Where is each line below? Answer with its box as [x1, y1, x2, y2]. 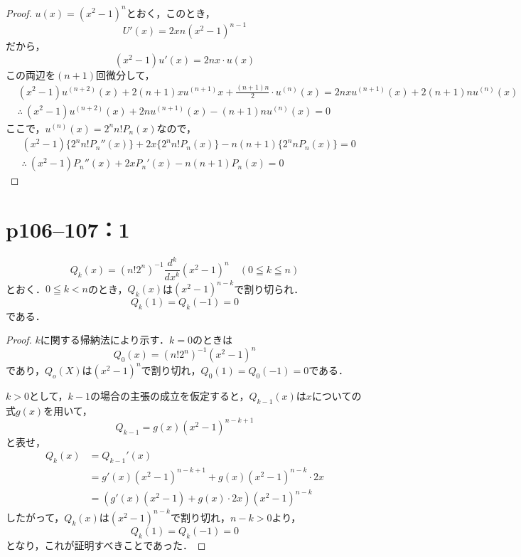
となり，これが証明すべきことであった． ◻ [6, 537, 206, 552]
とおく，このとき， [126, 5, 215, 20]
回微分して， [96, 67, 155, 82]
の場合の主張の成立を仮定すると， [90, 388, 249, 403]
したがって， [6, 509, 65, 524]
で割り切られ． [234, 281, 304, 295]
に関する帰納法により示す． [40, 332, 170, 347]
